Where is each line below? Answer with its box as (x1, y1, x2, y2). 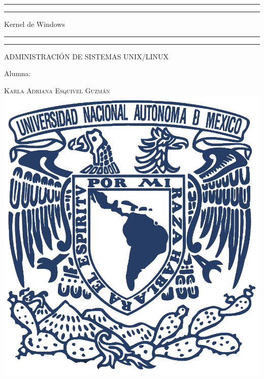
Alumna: (4, 68, 31, 79)
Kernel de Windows (4, 19, 65, 29)
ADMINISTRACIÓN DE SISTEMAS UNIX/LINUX (4, 51, 169, 61)
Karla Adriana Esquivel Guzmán (4, 85, 110, 95)
